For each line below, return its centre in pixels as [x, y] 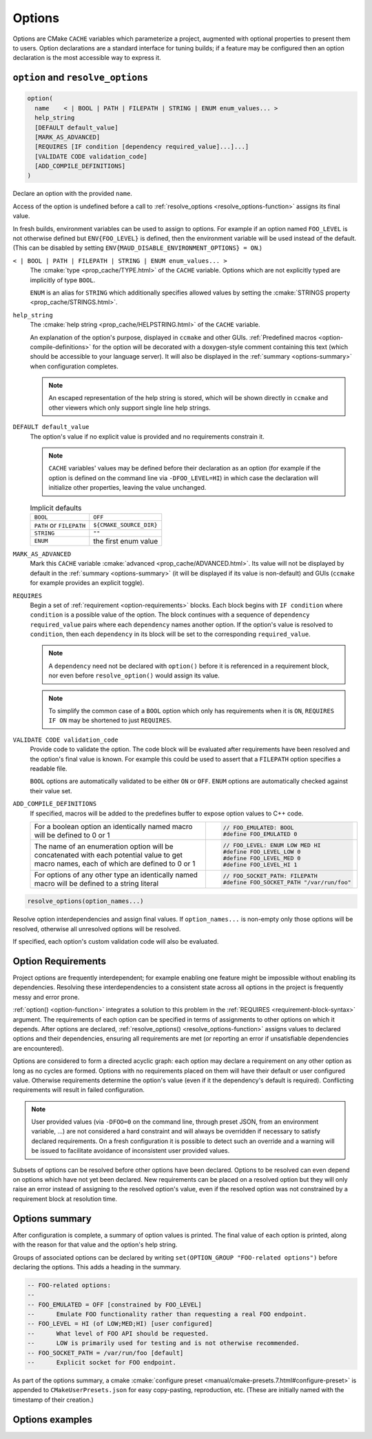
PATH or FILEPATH [60, 525]
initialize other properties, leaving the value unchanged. [127, 488]
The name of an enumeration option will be [104, 846]
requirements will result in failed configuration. [79, 1090]
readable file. [49, 768]
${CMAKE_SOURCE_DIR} [125, 525]
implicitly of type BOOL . [63, 280]
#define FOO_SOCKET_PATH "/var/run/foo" [287, 882]
